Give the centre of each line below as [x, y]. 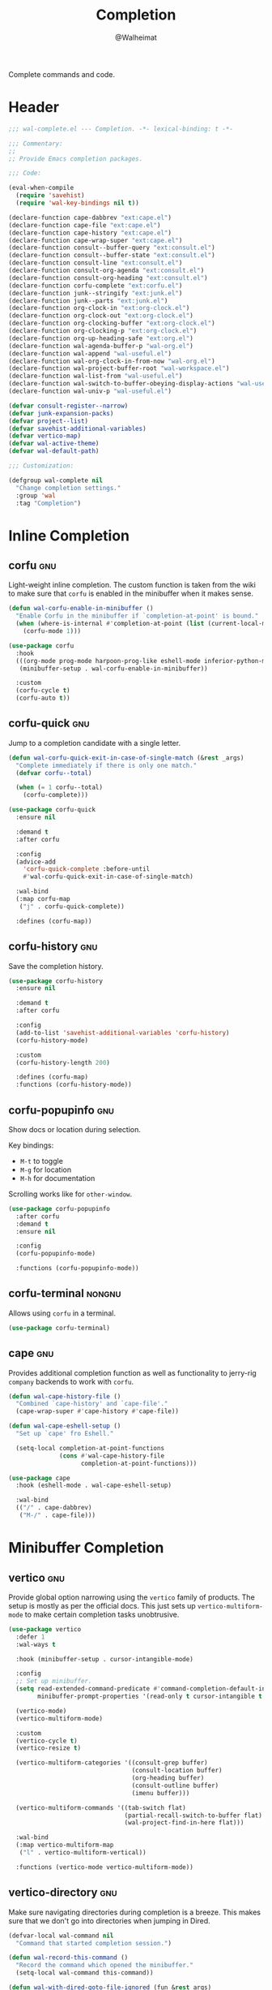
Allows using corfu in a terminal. [62, 1313]
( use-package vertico [45, 1629]
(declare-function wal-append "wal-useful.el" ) [90, 353]
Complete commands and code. [62, 74]
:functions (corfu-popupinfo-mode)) [77, 1269]
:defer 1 [30, 1637]
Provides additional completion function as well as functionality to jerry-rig [132, 1372]
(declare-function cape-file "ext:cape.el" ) [85, 225]
